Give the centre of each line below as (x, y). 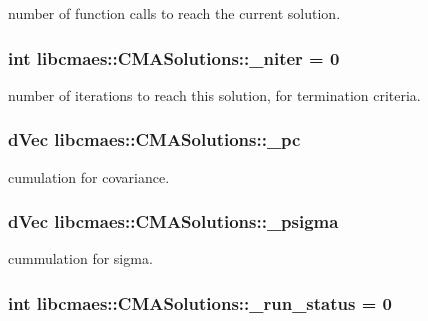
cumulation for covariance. (89, 176)
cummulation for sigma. (80, 258)
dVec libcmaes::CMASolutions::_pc (154, 139)
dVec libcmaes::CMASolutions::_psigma (173, 221)
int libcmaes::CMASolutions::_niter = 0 (174, 57)
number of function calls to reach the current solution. (174, 13)
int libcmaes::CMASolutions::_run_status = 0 (200, 302)
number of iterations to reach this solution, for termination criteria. (214, 94)
